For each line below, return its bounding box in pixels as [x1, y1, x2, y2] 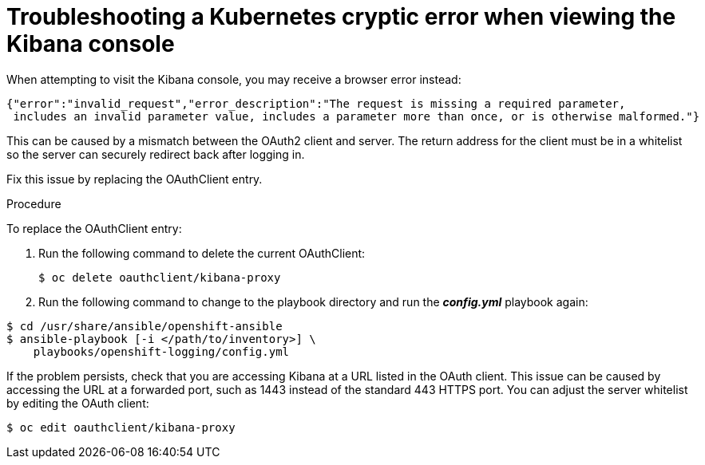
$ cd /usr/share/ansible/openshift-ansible [6, 319, 283, 333]
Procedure [6, 196, 61, 211]
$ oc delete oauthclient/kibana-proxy [38, 270, 281, 284]
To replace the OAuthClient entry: [6, 221, 182, 235]
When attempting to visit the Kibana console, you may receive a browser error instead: [6, 72, 461, 86]
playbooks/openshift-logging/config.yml [33, 345, 290, 358]
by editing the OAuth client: [6, 396, 149, 410]
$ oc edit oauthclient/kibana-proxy [6, 420, 236, 434]
